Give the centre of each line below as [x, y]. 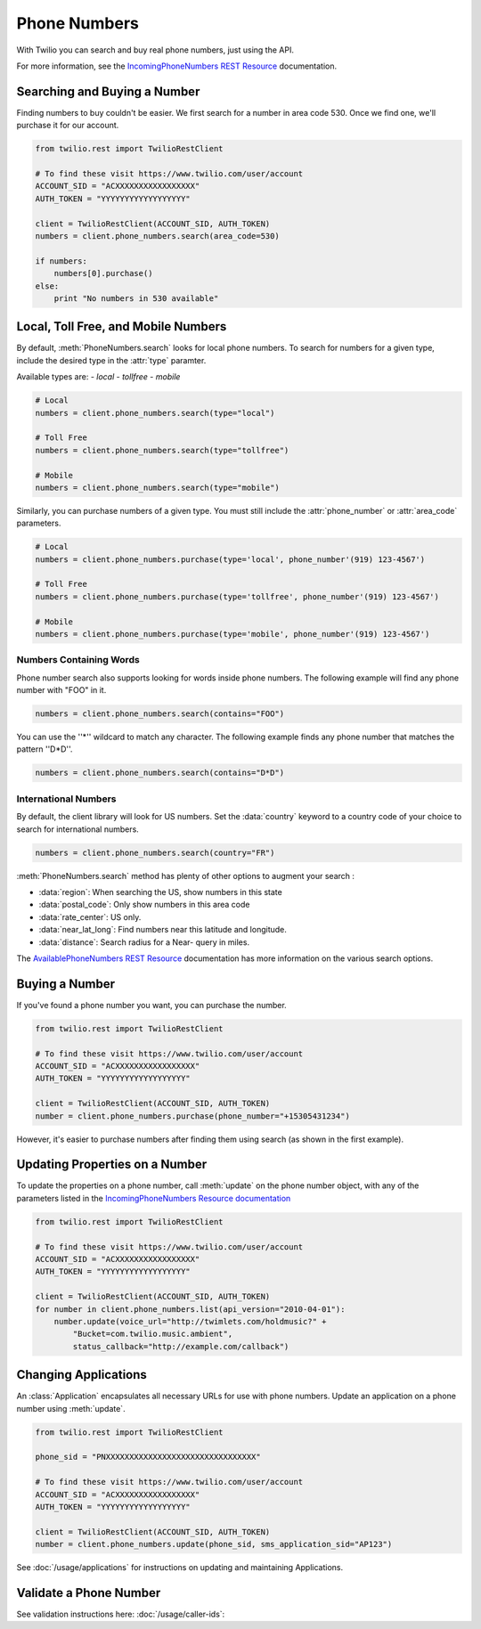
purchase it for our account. [68, 126]
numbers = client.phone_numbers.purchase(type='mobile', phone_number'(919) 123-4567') [232, 634]
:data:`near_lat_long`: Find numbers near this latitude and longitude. [163, 930]
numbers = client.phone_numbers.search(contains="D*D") [160, 773]
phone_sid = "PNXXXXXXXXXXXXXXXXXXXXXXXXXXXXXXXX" [148, 1457]
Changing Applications [82, 1375]
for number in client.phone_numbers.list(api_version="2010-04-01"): [190, 1309]
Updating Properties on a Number [112, 1165]
